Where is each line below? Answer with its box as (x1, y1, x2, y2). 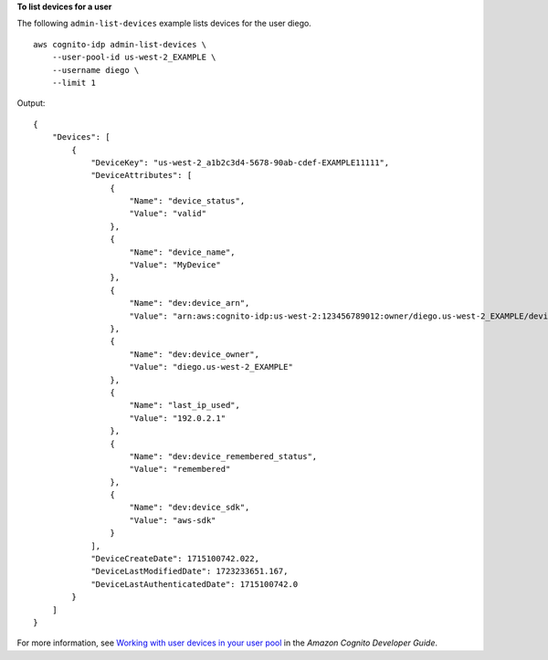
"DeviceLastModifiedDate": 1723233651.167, (90, 566, 289, 577)
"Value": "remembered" (129, 464, 231, 475)
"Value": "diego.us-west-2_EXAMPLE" (129, 361, 294, 372)
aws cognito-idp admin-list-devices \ (33, 39, 207, 49)
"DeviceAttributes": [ (90, 170, 193, 181)
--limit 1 (51, 78, 96, 88)
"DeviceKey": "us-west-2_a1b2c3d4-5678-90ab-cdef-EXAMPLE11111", (90, 157, 390, 168)
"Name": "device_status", (129, 196, 246, 206)
